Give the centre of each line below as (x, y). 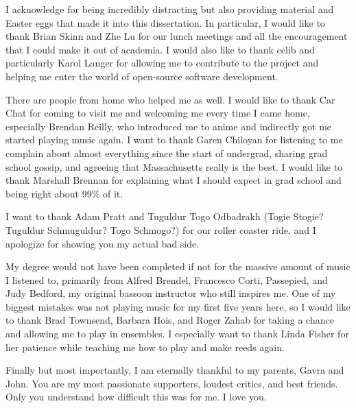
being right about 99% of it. (64, 193)
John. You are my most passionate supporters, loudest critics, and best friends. (172, 383)
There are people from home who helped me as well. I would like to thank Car (170, 99)
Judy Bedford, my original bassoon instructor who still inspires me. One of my (171, 293)
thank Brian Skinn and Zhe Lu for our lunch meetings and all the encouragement (177, 36)
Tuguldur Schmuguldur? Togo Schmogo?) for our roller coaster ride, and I (161, 229)
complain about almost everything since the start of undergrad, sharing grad (167, 153)
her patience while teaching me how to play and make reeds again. (145, 347)
